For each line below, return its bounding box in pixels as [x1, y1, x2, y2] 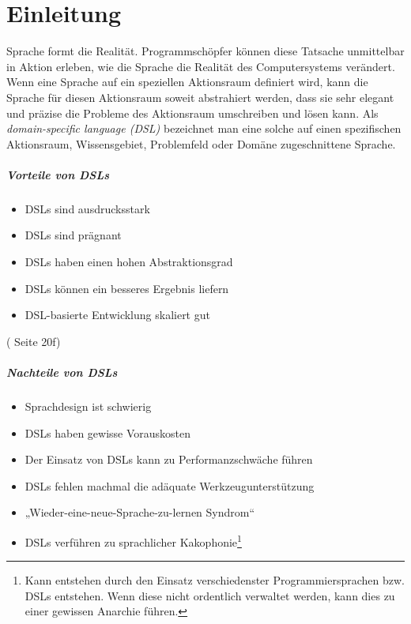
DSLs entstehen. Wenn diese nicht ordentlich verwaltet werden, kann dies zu [25, 587, 395, 603]
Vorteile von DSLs [6, 166, 109, 182]
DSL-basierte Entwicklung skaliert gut [25, 306, 210, 323]
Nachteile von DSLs [6, 364, 118, 380]
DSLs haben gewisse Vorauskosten [25, 424, 191, 441]
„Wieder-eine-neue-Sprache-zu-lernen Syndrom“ [25, 504, 255, 521]
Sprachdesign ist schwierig [25, 397, 152, 414]
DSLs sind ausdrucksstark [25, 200, 150, 216]
